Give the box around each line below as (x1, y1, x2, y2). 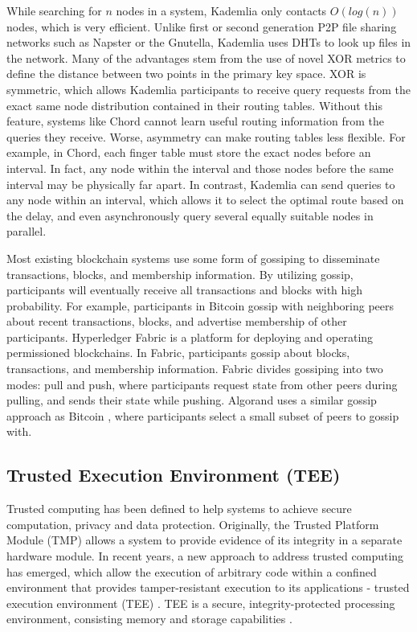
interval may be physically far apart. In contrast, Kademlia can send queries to (6, 175, 395, 192)
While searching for (6, 2, 102, 18)
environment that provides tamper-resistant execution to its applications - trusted (6, 579, 410, 596)
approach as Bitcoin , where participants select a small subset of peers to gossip (6, 407, 399, 424)
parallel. (6, 223, 47, 240)
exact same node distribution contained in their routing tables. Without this (6, 96, 382, 113)
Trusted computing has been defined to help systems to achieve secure (6, 500, 352, 517)
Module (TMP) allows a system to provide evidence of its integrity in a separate (6, 531, 403, 548)
